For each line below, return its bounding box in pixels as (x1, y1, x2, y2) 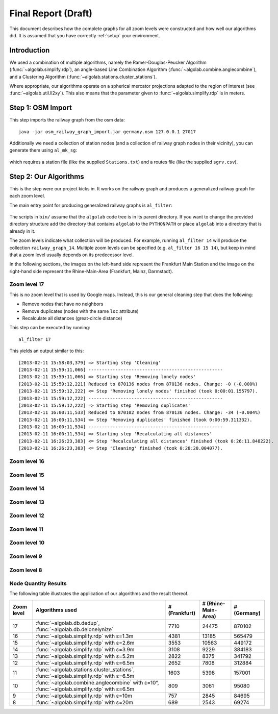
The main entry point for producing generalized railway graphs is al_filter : (9, 202, 173, 208)
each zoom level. (9, 193, 45, 199)
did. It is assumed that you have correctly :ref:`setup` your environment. (9, 32, 160, 38)
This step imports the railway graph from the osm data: (9, 117, 125, 123)
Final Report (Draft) (9, 8, 93, 19)
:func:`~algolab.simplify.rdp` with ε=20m (36, 699, 134, 706)
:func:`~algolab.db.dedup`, (36, 619, 100, 626)
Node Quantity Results (9, 580, 67, 587)
